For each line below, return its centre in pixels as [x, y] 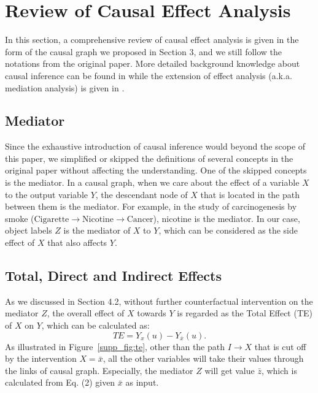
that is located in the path [250, 194]
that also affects [77, 242]
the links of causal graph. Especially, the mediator [99, 370]
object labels [29, 230]
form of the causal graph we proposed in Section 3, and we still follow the [144, 51]
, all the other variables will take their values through [203, 358]
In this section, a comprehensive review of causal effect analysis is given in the [152, 40]
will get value [230, 370]
